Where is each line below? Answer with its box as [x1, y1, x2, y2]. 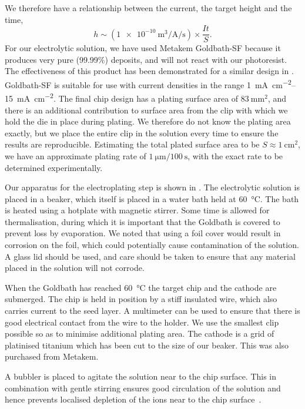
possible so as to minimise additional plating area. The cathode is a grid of [5, 327, 274, 340]
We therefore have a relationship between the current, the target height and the [5, 2, 292, 14]
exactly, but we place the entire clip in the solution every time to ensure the [5, 126, 279, 139]
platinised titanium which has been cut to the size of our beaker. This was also [5, 338, 289, 351]
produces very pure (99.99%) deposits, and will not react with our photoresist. [5, 53, 287, 65]
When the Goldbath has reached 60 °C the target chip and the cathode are [5, 281, 277, 293]
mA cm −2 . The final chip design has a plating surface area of [16, 90, 239, 104]
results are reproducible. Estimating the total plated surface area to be [5, 138, 260, 150]
